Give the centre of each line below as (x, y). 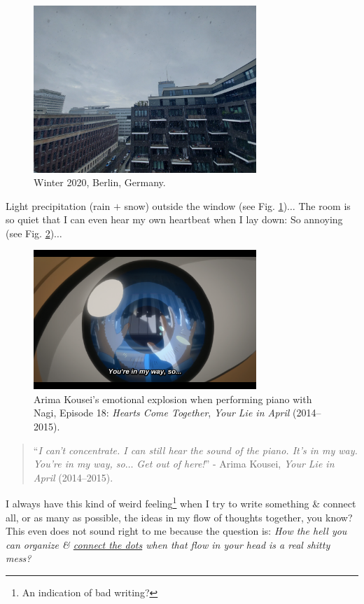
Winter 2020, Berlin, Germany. (100, 182)
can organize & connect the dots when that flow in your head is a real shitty (168, 544)
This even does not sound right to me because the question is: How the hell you (176, 531)
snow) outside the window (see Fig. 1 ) (206, 205)
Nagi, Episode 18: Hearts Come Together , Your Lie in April (162, 413)
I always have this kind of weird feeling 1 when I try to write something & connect (181, 503)
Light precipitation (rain (58, 205)
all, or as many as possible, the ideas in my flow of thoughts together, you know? (179, 517)
